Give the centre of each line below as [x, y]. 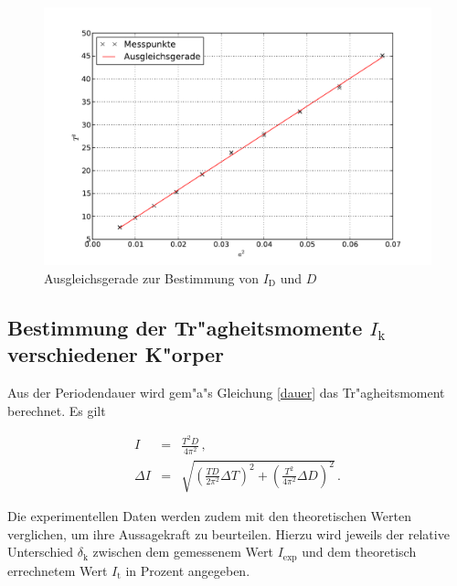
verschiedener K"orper [116, 354]
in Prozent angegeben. [188, 570]
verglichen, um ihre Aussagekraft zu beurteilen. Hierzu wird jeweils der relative [228, 533]
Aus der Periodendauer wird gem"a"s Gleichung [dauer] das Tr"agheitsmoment [226, 393]
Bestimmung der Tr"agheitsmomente [185, 327]
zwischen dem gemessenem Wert [183, 552]
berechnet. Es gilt [57, 410]
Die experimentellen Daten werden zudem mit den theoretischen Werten [209, 516]
